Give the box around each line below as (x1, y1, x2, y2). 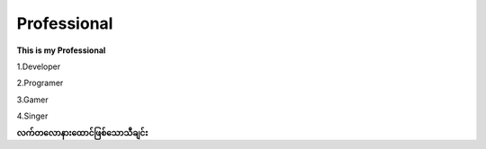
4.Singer (16, 110, 49, 121)
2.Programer (16, 77, 64, 89)
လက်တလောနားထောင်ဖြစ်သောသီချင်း (16, 127, 148, 138)
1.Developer (16, 61, 61, 72)
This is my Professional (16, 45, 106, 56)
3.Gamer (16, 94, 49, 105)
